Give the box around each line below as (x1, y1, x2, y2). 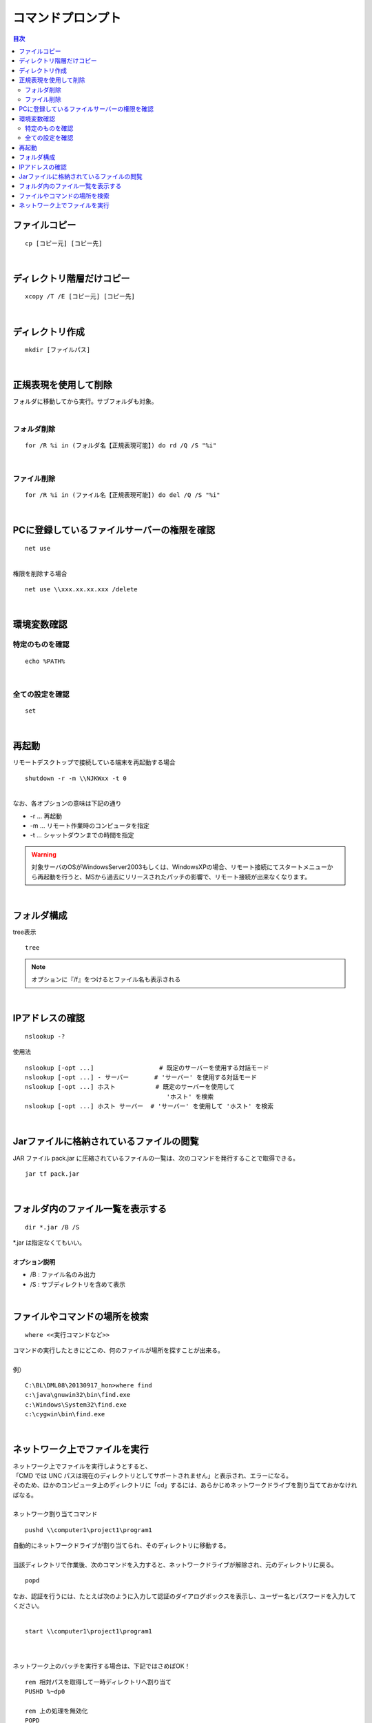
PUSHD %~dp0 (25, 1687, 65, 1695)
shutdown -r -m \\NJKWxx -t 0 (25, 774, 127, 782)
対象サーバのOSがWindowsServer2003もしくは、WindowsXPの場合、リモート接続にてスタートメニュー (31, 863, 327, 871)
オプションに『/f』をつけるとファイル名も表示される (31, 975, 181, 983)
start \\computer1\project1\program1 (25, 1627, 153, 1635)
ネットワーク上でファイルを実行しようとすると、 (12, 1462, 152, 1470)
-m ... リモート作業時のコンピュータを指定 (30, 822, 149, 830)
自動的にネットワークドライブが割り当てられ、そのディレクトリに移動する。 (12, 1541, 230, 1550)
